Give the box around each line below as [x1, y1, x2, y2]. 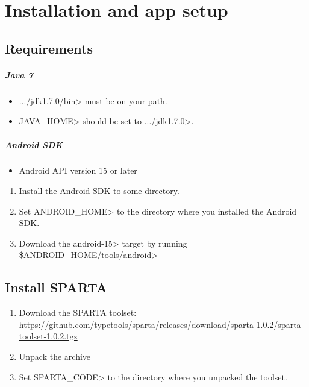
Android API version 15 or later [19, 164, 137, 177]
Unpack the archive [19, 350, 91, 363]
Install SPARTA [5, 278, 107, 297]
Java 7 [5, 68, 33, 81]
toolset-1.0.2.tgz [19, 330, 78, 342]
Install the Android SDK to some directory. [19, 184, 179, 197]
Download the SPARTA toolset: [19, 306, 137, 319]
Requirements [5, 39, 93, 57]
